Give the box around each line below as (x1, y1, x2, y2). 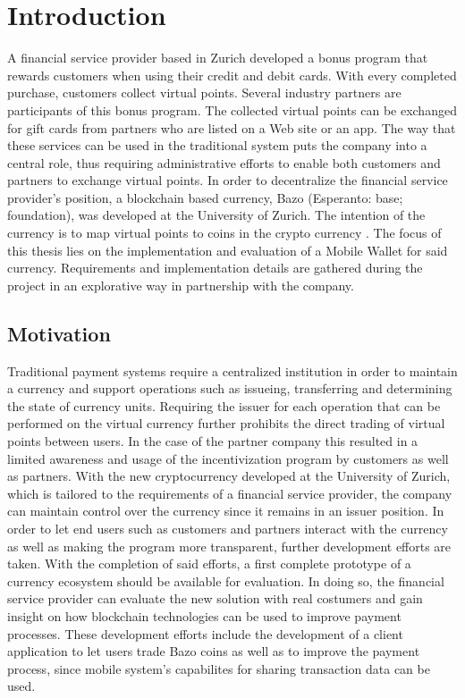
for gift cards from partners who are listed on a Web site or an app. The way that (7, 118, 456, 137)
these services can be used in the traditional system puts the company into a (7, 136, 427, 155)
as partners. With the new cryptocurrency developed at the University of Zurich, (7, 467, 451, 485)
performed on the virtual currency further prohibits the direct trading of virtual (7, 414, 445, 433)
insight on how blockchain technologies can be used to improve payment (7, 606, 402, 625)
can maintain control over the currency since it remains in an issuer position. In (7, 501, 444, 520)
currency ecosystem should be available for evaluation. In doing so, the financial (7, 571, 444, 590)
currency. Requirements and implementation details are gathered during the (7, 258, 423, 277)
